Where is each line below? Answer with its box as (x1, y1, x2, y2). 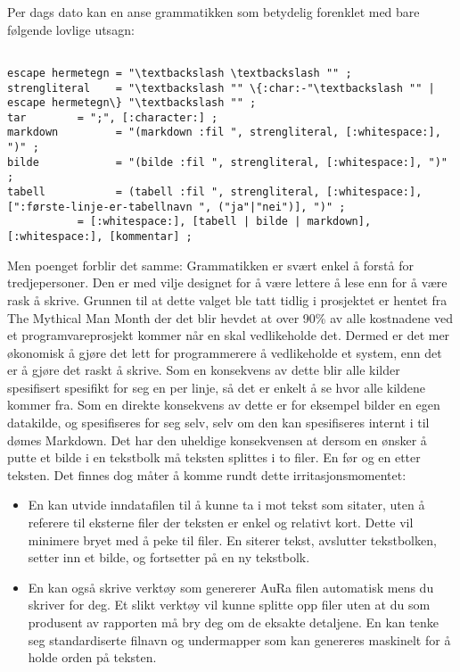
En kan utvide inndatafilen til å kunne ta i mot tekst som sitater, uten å (28, 495, 425, 514)
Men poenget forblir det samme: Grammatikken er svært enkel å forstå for (7, 255, 414, 274)
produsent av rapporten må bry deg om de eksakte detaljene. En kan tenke (28, 613, 439, 631)
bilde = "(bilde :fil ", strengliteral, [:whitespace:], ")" (7, 155, 448, 169)
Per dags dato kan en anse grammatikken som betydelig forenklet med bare (7, 3, 420, 21)
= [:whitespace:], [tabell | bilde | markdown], (77, 215, 372, 228)
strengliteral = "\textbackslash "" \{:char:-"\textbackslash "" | (7, 81, 435, 95)
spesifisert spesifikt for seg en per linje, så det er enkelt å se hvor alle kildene (7, 377, 425, 396)
